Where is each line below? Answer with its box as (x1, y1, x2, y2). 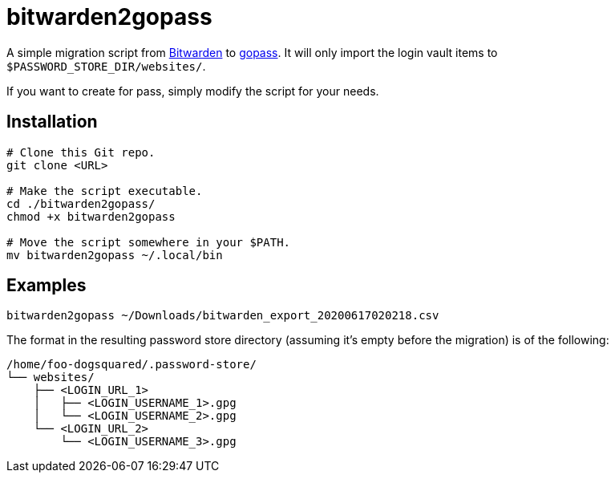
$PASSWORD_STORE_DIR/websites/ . (6, 59, 206, 73)
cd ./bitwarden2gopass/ (6, 197, 156, 210)
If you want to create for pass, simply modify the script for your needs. (6, 83, 379, 98)
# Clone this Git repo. (6, 145, 156, 159)
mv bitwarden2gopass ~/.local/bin (6, 248, 223, 262)
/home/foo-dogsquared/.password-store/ (6, 358, 257, 371)
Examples (6, 275, 87, 296)
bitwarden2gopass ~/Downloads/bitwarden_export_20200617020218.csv (6, 309, 439, 323)
